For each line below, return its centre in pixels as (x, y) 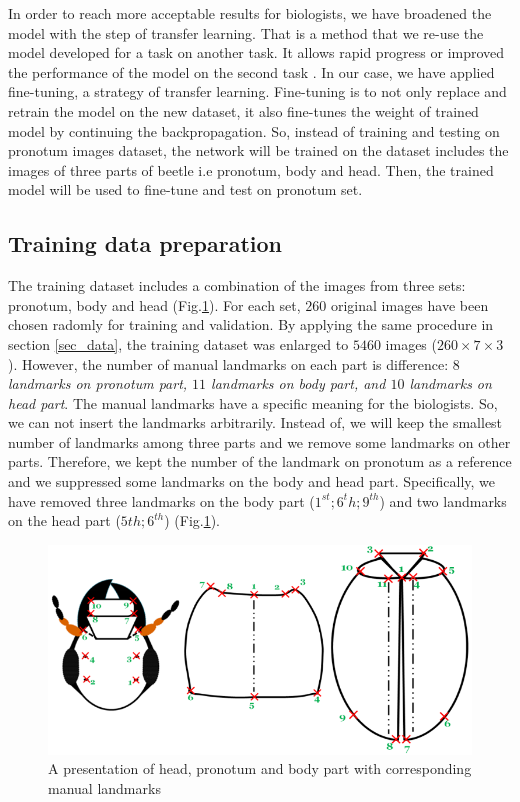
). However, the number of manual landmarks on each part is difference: (228, 363)
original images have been (409, 304)
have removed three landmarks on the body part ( (161, 500)
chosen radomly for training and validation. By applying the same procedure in (251, 324)
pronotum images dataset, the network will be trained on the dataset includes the (258, 150)
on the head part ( (64, 520)
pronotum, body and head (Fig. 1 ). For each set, (154, 304)
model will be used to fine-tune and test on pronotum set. (185, 189)
